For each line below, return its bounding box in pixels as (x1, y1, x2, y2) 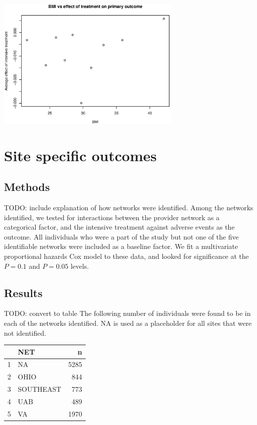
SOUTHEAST (18, 384, 61, 394)
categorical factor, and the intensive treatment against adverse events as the (4, 222, 235, 232)
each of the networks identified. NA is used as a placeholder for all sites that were (4, 317, 252, 328)
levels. (70, 260, 89, 271)
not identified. (4, 327, 47, 338)
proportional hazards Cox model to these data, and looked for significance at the (4, 250, 249, 261)
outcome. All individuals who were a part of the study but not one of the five (4, 231, 239, 242)
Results (4, 285, 43, 300)
